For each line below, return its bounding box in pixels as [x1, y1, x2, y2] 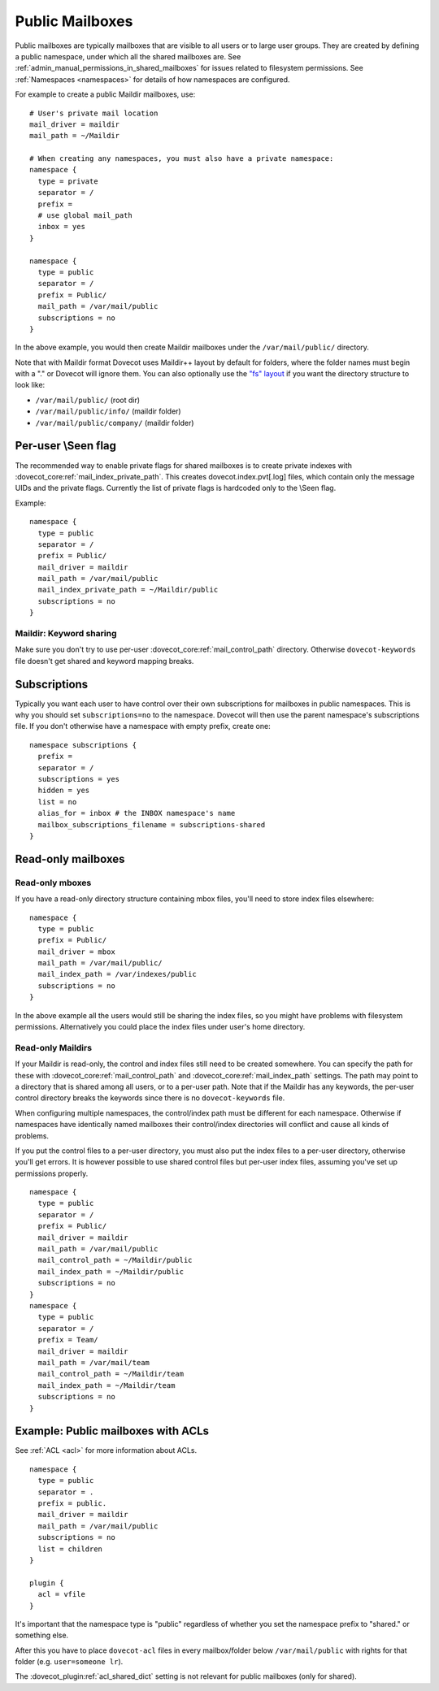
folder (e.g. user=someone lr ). [15, 1657, 124, 1667]
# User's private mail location [29, 108, 159, 118]
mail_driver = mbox [37, 947, 115, 956]
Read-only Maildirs [15, 1042, 93, 1053]
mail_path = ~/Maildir [29, 131, 120, 141]
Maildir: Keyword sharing [15, 628, 117, 640]
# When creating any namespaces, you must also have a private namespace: [29, 154, 334, 163]
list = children [37, 1544, 103, 1554]
